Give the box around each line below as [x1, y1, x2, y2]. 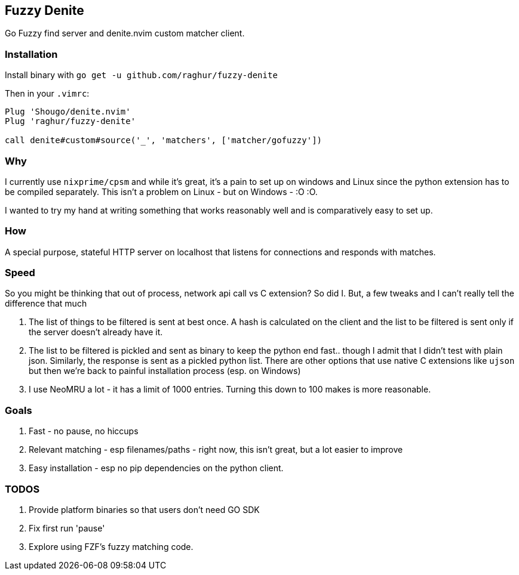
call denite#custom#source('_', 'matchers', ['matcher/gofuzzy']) [5, 135, 323, 146]
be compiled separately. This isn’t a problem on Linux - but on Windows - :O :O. [5, 186, 318, 197]
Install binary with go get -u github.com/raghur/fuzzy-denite [5, 70, 278, 81]
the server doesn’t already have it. [29, 327, 163, 338]
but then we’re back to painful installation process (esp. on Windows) [29, 366, 301, 376]
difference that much [5, 298, 87, 309]
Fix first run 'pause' [29, 523, 105, 533]
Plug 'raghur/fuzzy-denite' [5, 116, 136, 126]
